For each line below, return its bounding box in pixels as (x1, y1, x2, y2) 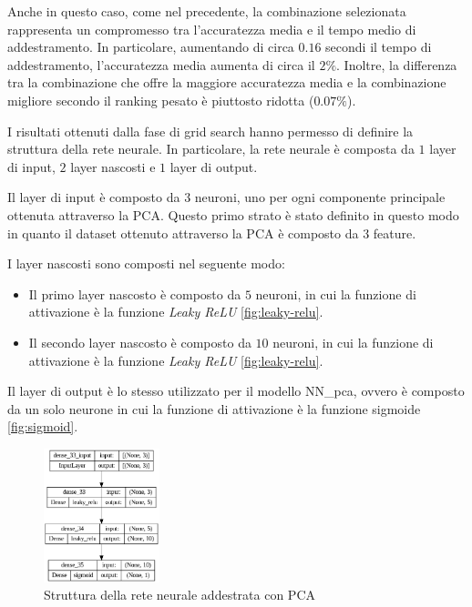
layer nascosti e (70, 157, 156, 176)
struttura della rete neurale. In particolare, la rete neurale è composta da (7, 139, 415, 158)
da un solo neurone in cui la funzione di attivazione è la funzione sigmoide (7, 399, 421, 418)
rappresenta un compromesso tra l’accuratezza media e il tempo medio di (7, 19, 416, 38)
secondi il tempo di (325, 37, 432, 56)
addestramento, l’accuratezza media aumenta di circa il (7, 55, 315, 74)
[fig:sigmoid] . (7, 417, 78, 436)
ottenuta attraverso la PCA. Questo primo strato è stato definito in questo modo (7, 205, 459, 224)
